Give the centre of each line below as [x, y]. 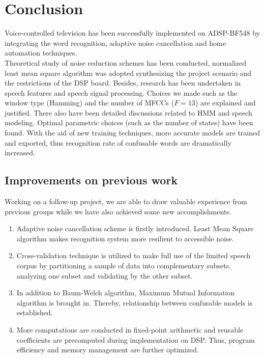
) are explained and [225, 103]
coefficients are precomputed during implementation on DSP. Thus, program [136, 339]
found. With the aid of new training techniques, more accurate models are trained [133, 133]
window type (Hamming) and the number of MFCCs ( [90, 103]
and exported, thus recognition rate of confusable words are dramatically [118, 142]
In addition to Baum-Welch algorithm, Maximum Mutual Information [126, 293]
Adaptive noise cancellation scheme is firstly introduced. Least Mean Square [135, 228]
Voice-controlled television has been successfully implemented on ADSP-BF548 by [133, 33]
